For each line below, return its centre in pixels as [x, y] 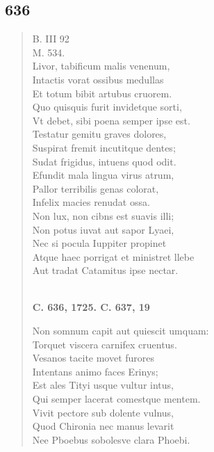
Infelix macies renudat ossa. [91, 202]
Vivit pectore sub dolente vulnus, [103, 412]
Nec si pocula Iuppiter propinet [99, 243]
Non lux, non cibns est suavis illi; [103, 215]
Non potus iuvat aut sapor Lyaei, [103, 229]
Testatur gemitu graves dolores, [99, 134]
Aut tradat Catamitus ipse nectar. [105, 270]
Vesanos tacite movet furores [93, 358]
